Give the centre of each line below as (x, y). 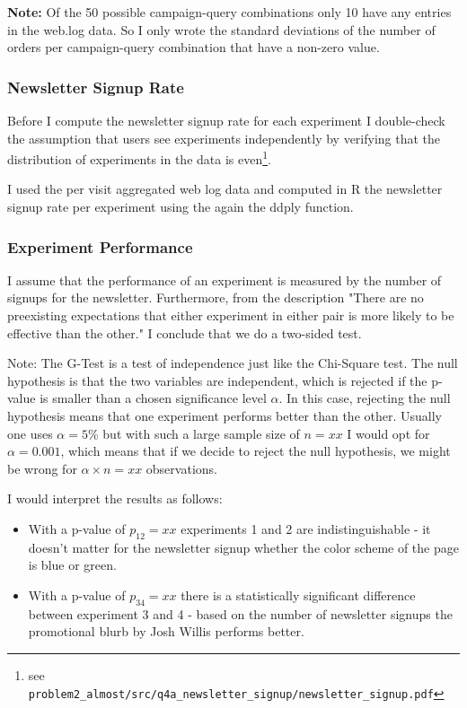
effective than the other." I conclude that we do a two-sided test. (185, 332)
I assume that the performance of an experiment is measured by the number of (225, 280)
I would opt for (388, 433)
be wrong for (42, 468)
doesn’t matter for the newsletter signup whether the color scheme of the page (243, 547)
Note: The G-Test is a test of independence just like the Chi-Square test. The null (233, 363)
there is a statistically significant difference (298, 594)
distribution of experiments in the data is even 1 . (139, 157)
